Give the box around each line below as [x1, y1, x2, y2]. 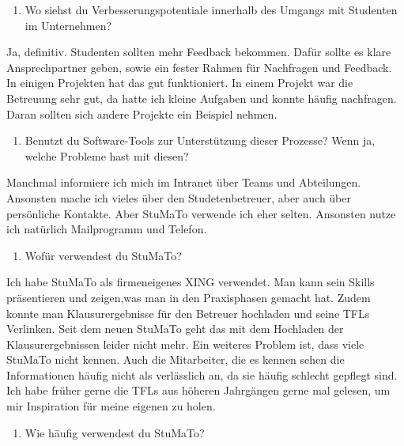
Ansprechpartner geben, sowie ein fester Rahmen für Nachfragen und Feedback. [6, 59, 392, 75]
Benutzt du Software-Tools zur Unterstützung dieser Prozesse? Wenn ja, [25, 132, 376, 149]
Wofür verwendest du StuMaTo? [25, 247, 182, 263]
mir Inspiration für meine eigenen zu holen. [6, 398, 216, 414]
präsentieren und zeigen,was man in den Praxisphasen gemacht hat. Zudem [6, 289, 371, 305]
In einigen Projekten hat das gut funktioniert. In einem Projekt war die [6, 74, 353, 91]
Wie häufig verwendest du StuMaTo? [25, 424, 205, 440]
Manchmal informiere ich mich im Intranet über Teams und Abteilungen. [6, 174, 361, 191]
